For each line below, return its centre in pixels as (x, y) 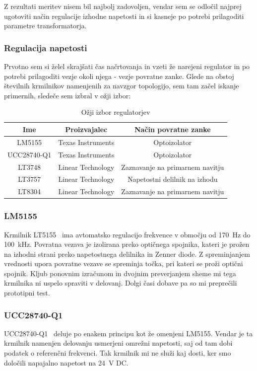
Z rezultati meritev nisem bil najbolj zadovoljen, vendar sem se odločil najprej (123, 6)
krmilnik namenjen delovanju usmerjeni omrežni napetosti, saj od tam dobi (118, 343)
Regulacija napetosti (46, 47)
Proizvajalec (86, 129)
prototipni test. (27, 293)
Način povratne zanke (173, 129)
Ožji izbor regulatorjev (116, 112)
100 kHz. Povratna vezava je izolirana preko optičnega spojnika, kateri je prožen (127, 244)
